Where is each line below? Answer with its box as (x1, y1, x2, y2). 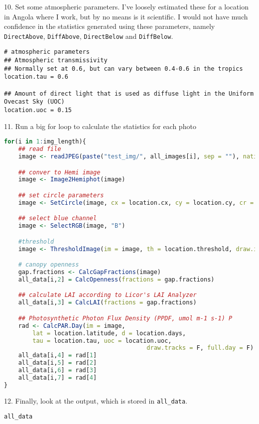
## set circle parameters (18, 191, 104, 199)
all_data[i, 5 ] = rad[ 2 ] (18, 359, 97, 367)
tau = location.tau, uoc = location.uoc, (32, 337, 172, 344)
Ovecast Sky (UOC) (4, 98, 65, 106)
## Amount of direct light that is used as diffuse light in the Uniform (4, 90, 254, 97)
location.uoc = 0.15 (4, 107, 72, 114)
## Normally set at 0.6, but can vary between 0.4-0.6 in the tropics (4, 65, 243, 72)
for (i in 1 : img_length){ (4, 138, 86, 145)
